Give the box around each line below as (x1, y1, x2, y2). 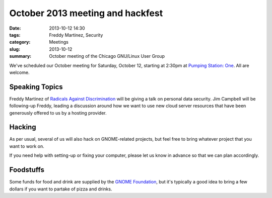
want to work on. (9, 143, 45, 149)
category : (9, 39, 31, 45)
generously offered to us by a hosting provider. (9, 110, 107, 116)
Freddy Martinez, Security (49, 32, 103, 38)
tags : (9, 32, 21, 38)
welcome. (9, 69, 30, 75)
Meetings (49, 39, 69, 45)
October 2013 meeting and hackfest (9, 8, 163, 19)
